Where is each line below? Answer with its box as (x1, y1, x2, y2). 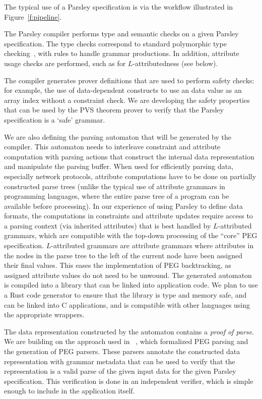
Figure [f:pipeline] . (4, 11, 62, 22)
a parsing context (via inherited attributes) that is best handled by (4, 220, 211, 231)
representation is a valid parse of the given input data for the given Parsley (4, 366, 236, 376)
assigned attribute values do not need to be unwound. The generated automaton (4, 269, 252, 280)
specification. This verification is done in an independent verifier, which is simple (4, 375, 253, 386)
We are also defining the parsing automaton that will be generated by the (4, 131, 232, 142)
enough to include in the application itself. (4, 385, 135, 396)
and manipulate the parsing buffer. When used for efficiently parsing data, (4, 161, 234, 172)
